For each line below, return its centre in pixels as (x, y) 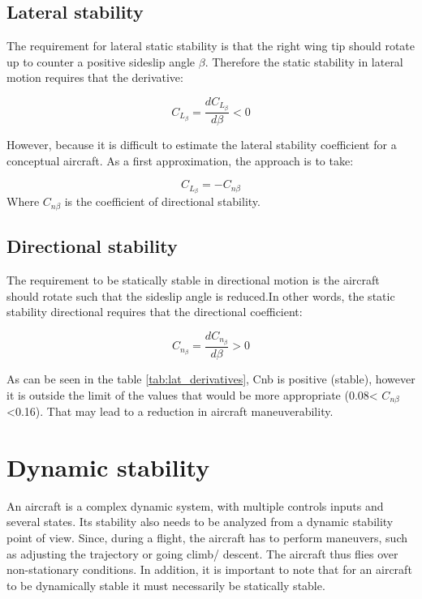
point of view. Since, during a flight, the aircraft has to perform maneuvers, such (207, 537)
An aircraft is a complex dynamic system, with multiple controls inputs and (195, 505)
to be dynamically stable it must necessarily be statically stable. (166, 585)
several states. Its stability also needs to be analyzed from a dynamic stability (200, 522)
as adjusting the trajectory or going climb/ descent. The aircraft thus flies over (202, 553)
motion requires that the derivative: (95, 77)
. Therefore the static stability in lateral (304, 61)
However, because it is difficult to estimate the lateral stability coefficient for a (202, 145)
